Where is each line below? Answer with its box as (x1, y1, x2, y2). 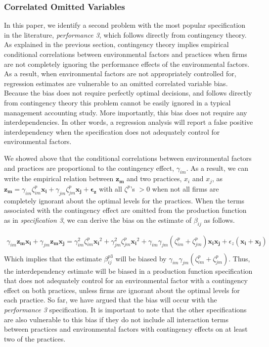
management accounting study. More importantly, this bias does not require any (4, 107, 247, 117)
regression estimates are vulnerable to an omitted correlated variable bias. (4, 78, 228, 88)
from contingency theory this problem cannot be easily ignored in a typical (4, 97, 231, 107)
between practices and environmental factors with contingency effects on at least (4, 324, 248, 334)
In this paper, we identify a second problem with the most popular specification (4, 20, 246, 30)
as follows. (204, 214, 235, 225)
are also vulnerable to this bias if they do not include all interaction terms (4, 314, 228, 324)
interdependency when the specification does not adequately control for (4, 126, 220, 137)
